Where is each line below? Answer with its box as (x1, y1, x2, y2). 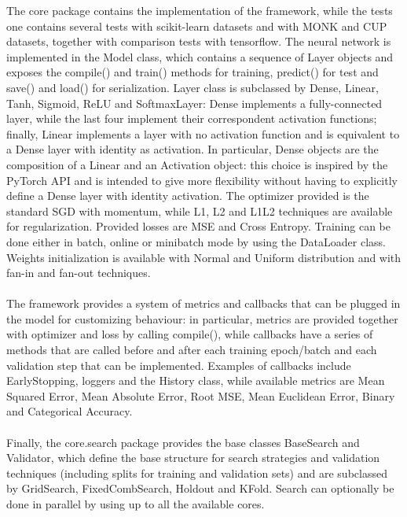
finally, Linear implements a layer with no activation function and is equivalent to (6, 125, 400, 142)
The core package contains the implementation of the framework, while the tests (6, 2, 393, 18)
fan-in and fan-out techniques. (6, 264, 151, 281)
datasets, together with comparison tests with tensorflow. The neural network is (6, 33, 391, 50)
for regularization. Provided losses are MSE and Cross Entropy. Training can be (6, 218, 391, 234)
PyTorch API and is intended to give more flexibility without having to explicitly (6, 172, 398, 188)
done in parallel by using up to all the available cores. (6, 496, 265, 511)
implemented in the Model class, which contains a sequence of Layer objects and (6, 48, 394, 65)
